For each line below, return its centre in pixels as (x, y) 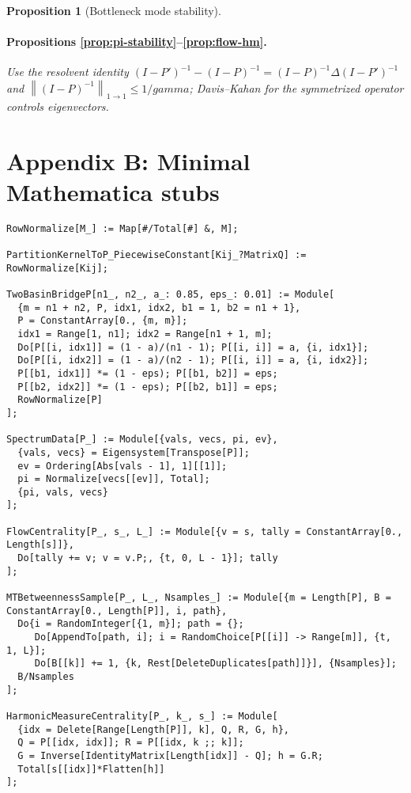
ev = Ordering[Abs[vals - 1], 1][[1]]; (123, 466)
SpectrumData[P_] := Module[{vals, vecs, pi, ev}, (142, 440)
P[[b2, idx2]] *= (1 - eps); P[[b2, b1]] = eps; (148, 387)
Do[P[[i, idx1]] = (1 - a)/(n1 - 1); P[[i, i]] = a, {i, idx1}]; (193, 347)
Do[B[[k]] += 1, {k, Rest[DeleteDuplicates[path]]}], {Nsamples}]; (215, 664)
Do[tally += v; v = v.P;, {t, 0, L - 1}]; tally (148, 558)
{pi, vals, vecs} (63, 492)
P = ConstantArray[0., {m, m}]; (103, 321)
